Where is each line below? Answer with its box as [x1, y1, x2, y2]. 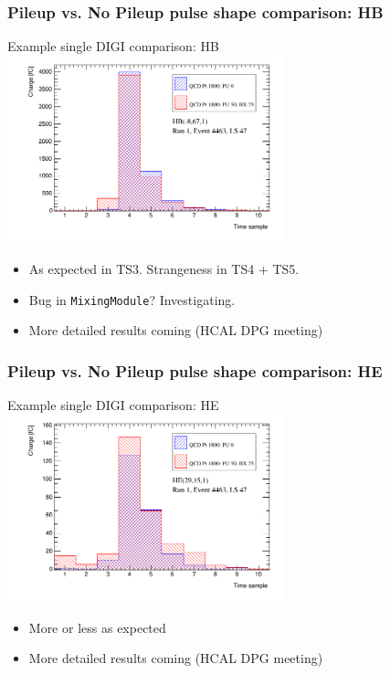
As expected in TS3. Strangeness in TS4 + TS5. [28, 258, 300, 278]
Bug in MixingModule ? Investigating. [28, 290, 236, 309]
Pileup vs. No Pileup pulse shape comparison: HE [7, 359, 383, 382]
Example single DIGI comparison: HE [7, 395, 219, 414]
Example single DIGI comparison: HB [7, 37, 219, 56]
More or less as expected [28, 617, 166, 637]
